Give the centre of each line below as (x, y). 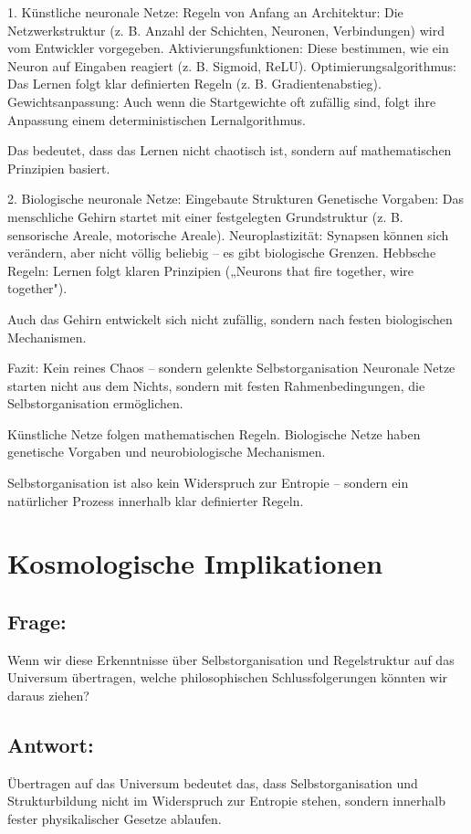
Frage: (37, 622)
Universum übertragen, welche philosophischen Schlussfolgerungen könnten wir (228, 677)
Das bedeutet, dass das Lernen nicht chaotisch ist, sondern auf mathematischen (230, 150)
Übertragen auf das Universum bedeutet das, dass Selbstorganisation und (213, 782)
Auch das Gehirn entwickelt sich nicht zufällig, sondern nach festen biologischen (230, 318)
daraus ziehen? (48, 696)
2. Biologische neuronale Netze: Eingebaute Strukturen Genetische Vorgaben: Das (236, 199)
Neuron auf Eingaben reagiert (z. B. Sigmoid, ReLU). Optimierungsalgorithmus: (232, 65)
